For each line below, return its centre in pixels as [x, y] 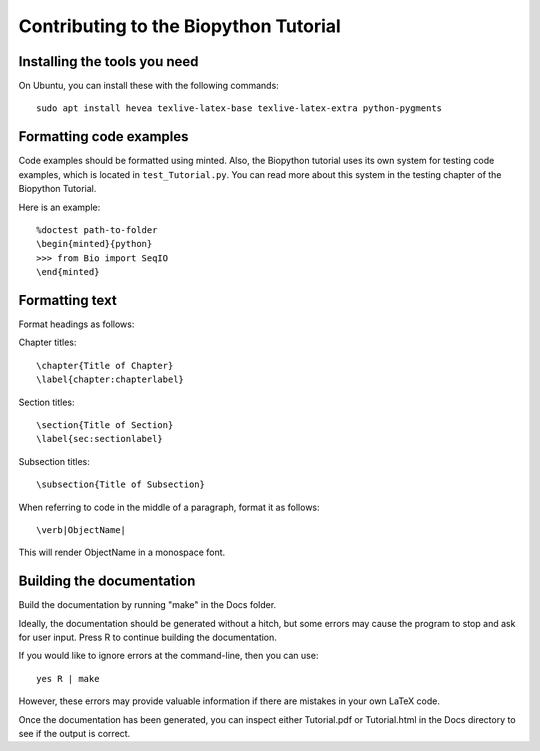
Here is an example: [59, 207]
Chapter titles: [47, 342]
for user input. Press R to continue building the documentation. [147, 637]
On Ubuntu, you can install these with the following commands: [148, 86]
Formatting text [67, 300]
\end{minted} [68, 272]
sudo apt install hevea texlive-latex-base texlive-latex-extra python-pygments [239, 108]
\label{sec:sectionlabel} [100, 439]
